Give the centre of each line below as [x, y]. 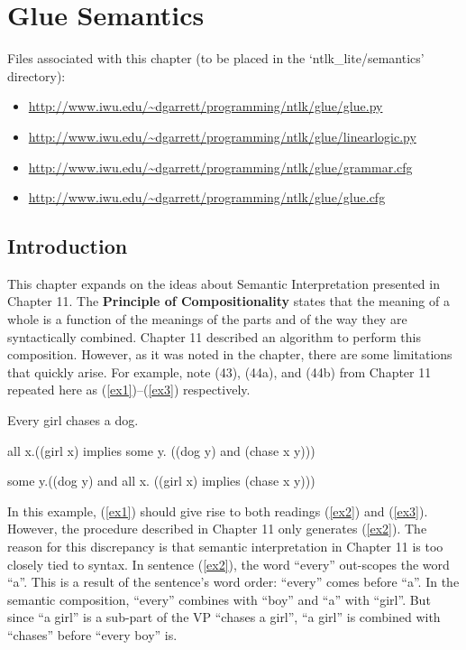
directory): [37, 75]
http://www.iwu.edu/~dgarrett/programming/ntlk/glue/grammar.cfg [220, 167]
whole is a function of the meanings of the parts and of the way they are [207, 319]
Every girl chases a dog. [73, 420]
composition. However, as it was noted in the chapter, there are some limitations [230, 354]
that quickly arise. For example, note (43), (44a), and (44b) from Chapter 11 [219, 371]
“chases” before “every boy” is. [92, 634]
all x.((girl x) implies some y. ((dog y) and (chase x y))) [161, 450]
